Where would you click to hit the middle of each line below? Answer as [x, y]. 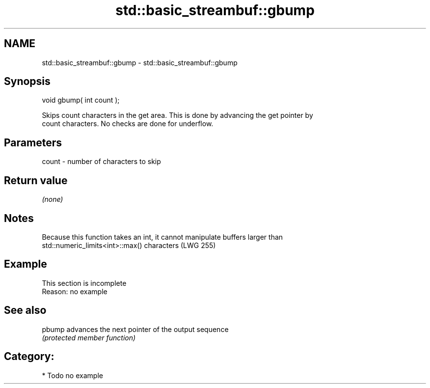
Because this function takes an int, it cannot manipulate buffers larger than [162, 237]
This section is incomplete [84, 283]
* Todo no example [72, 375]
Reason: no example [75, 291]
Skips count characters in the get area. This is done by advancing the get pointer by [177, 115]
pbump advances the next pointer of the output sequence [135, 329]
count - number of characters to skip [101, 162]
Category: [29, 357]
